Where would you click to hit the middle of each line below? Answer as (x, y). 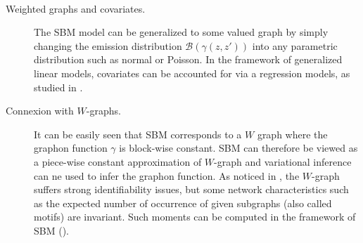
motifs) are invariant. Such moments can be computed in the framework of (195, 217)
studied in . (58, 87)
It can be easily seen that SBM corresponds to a (138, 134)
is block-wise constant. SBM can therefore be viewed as (238, 148)
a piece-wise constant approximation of (118, 161)
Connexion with (40, 111)
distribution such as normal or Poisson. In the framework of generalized (188, 59)
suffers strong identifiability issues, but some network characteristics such (191, 189)
